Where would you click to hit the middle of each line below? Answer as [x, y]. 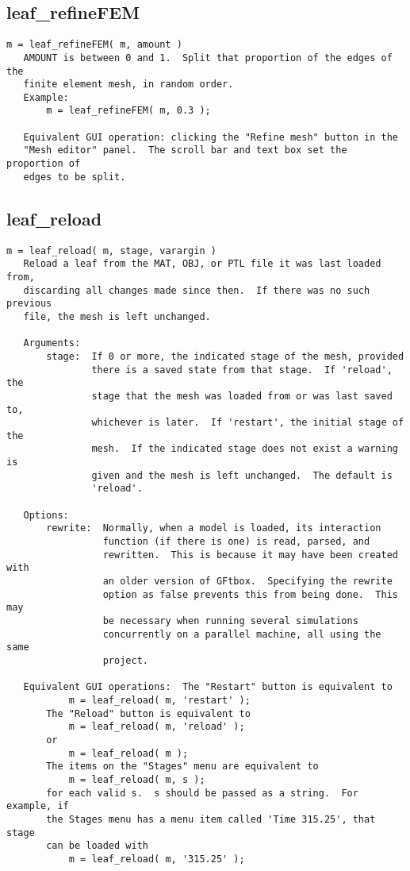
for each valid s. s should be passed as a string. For [202, 793]
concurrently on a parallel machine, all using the [242, 634]
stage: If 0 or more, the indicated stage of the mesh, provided [225, 356]
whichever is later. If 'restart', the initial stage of [248, 423]
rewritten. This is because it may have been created [250, 555]
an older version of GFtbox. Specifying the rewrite [247, 582]
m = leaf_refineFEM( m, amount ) [94, 45]
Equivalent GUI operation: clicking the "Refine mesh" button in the [211, 137]
